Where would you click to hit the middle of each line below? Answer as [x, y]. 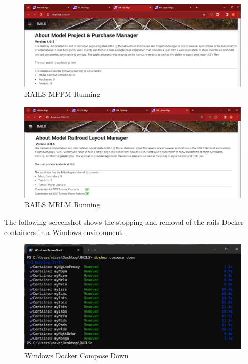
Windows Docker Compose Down [77, 356]
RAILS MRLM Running [63, 205]
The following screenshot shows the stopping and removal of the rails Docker [124, 222]
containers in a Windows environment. [64, 232]
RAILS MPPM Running [63, 94]
